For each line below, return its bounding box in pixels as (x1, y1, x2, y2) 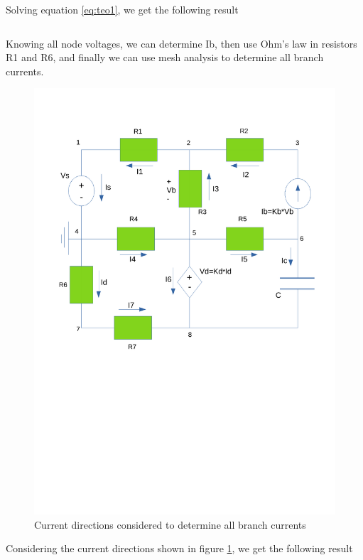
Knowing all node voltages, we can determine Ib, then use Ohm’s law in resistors (6, 36, 357, 50)
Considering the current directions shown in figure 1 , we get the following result (6, 541, 353, 556)
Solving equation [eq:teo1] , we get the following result (6, 2, 239, 16)
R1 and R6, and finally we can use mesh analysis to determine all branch (6, 50, 324, 65)
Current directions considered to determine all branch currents (34, 517, 306, 532)
